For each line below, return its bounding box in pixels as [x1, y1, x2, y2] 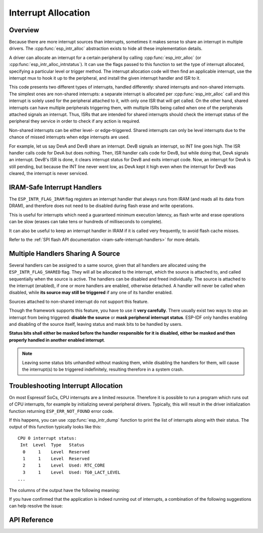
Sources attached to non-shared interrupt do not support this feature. [9, 298, 149, 304]
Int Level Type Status [20, 442, 85, 448]
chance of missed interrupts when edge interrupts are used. [9, 134, 130, 140]
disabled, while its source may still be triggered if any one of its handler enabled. [9, 290, 173, 296]
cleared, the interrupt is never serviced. [9, 171, 89, 176]
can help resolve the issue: [9, 503, 63, 509]
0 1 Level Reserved [22, 449, 90, 454]
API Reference [9, 516, 54, 524]
